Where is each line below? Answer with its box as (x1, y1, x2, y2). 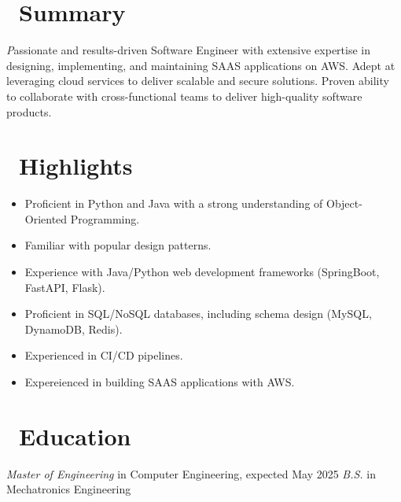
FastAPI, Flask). (24, 279, 105, 295)
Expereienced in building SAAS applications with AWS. (24, 373, 295, 389)
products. (6, 103, 52, 120)
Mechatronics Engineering (6, 481, 131, 497)
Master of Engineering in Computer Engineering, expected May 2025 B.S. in (6, 465, 377, 482)
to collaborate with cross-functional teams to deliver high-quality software (6, 87, 362, 104)
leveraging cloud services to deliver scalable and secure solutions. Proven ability (6, 72, 389, 89)
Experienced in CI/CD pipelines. (24, 347, 183, 364)
